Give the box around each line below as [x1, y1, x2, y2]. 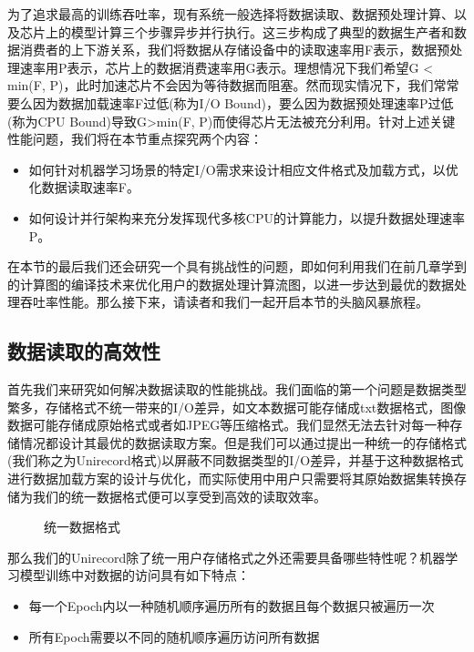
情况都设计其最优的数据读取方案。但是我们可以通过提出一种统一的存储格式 [19, 433, 467, 452]
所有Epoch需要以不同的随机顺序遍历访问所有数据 [28, 627, 320, 646]
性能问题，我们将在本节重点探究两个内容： [7, 129, 263, 148]
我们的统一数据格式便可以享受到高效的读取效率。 [32, 486, 326, 505]
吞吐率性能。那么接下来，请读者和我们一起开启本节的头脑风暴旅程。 [19, 292, 428, 311]
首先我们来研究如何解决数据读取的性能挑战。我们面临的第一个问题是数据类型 [7, 380, 467, 399]
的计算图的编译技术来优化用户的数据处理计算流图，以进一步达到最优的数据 [7, 274, 454, 293]
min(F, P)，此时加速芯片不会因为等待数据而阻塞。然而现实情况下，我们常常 [7, 76, 459, 95]
